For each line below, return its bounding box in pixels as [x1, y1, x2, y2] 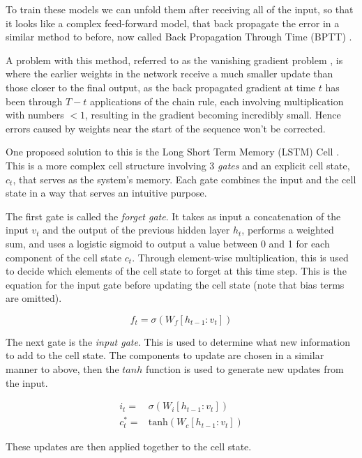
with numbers [6, 107, 64, 122]
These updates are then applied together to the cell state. [6, 439, 252, 454]
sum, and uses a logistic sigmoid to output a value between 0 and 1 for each [6, 236, 330, 250]
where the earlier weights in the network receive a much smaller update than [6, 66, 333, 81]
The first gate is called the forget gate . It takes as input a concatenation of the [6, 208, 341, 223]
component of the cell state [6, 250, 122, 264]
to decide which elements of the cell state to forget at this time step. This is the [6, 264, 347, 278]
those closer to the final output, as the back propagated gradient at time [6, 79, 316, 94]
